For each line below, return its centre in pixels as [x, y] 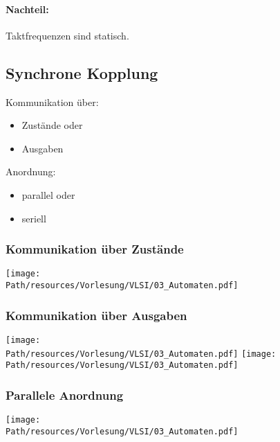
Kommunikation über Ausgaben [96, 315]
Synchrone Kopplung [82, 72]
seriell [34, 218]
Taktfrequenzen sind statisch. [67, 35]
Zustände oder [52, 125]
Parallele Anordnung [65, 395]
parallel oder [48, 194]
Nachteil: [27, 9]
